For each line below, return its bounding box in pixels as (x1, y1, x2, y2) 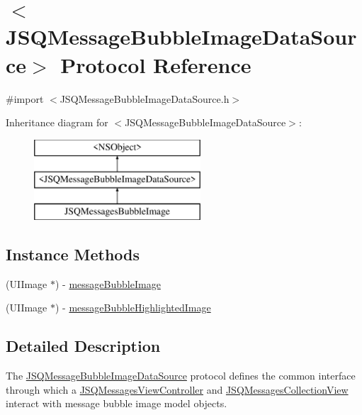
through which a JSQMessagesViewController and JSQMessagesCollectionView (6, 382, 349, 397)
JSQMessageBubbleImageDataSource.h (60, 91, 230, 106)
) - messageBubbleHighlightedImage (55, 300, 211, 315)
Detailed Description (6, 335, 161, 357)
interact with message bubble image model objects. (6, 396, 227, 411)
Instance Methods (6, 243, 140, 265)
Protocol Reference (60, 50, 251, 79)
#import (6, 91, 44, 106)
